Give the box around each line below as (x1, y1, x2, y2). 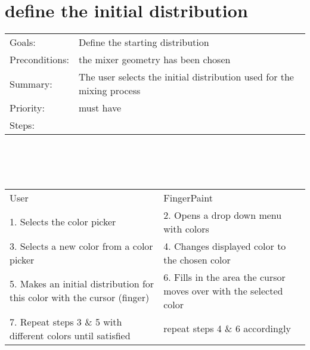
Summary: (10, 76, 52, 91)
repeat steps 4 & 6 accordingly (163, 321, 291, 336)
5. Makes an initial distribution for (10, 277, 154, 291)
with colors (163, 221, 209, 236)
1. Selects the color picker (10, 215, 116, 229)
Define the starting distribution (78, 35, 209, 49)
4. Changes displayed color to (163, 239, 286, 253)
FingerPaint (163, 190, 213, 205)
